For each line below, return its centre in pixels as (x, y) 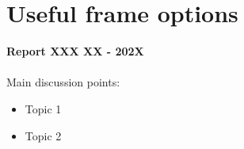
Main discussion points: (63, 82)
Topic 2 (43, 135)
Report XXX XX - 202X (75, 51)
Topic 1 (43, 108)
